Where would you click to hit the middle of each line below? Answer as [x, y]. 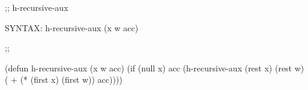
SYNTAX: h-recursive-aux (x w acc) [72, 27]
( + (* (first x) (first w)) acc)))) [64, 79]
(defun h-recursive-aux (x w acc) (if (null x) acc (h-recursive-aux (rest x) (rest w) [155, 67]
